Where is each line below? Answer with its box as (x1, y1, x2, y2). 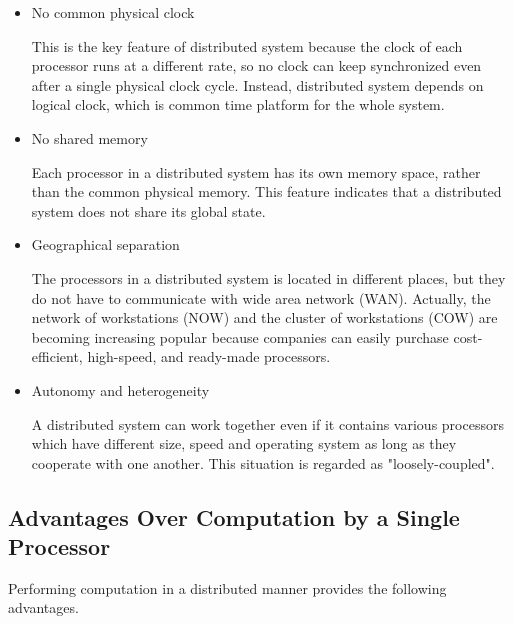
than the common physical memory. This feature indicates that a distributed (31, 181, 502, 202)
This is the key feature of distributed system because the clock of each (31, 35, 463, 56)
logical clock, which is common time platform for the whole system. (31, 94, 445, 115)
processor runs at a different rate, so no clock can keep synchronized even (31, 55, 482, 76)
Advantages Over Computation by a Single (8, 501, 460, 532)
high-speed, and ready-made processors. (87, 346, 331, 367)
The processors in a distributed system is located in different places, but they (31, 267, 506, 288)
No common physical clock (31, 2, 195, 22)
